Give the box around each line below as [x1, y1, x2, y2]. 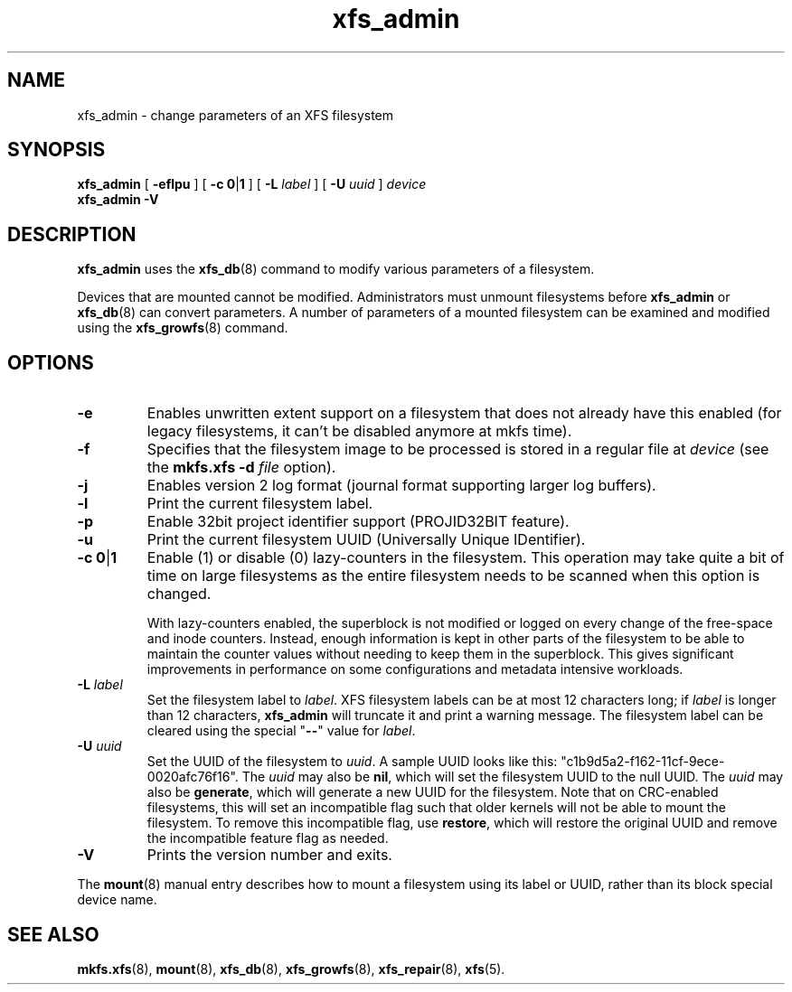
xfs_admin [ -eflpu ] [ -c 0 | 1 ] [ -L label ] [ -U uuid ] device [77, 176, 427, 192]
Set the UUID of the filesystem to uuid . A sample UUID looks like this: [146, 753, 558, 770]
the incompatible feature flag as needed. [146, 830, 389, 847]
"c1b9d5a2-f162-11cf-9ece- [561, 753, 725, 770]
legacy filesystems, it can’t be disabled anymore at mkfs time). [146, 422, 572, 441]
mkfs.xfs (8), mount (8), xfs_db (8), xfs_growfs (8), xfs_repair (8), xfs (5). [77, 960, 505, 977]
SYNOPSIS [7, 138, 106, 162]
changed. [146, 585, 212, 604]
